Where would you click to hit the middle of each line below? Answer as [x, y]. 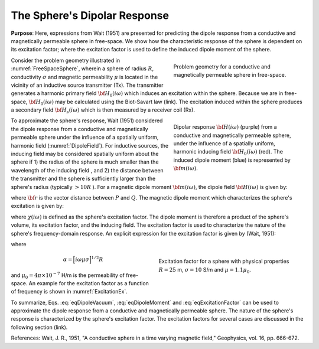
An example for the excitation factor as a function [89, 283]
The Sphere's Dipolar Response [90, 15]
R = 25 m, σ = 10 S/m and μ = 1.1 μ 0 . [205, 270]
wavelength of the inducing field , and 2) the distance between [87, 170]
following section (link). [39, 327]
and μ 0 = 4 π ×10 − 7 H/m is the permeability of [68, 275]
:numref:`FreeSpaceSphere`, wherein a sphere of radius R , [82, 69]
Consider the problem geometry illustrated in [66, 60]
